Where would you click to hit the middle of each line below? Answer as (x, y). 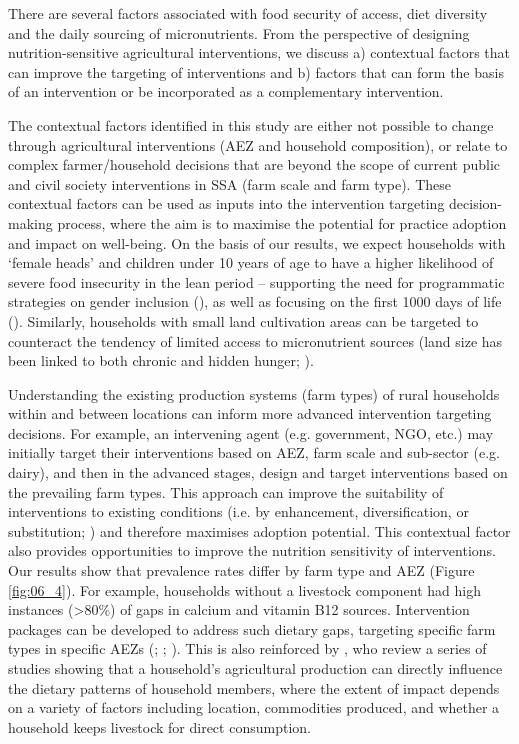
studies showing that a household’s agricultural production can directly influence (255, 668)
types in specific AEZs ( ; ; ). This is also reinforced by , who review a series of (247, 648)
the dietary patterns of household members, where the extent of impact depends (254, 687)
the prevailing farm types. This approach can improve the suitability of (226, 491)
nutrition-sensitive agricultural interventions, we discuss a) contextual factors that (259, 52)
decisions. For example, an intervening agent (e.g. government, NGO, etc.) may (251, 432)
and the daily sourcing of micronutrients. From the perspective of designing (239, 32)
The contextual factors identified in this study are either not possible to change (251, 124)
